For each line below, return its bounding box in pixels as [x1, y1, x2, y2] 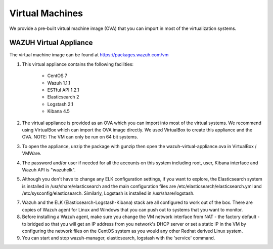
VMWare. [22, 150, 41, 157]
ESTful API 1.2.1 [47, 87, 79, 93]
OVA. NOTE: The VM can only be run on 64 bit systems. [22, 134, 139, 140]
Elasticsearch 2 [47, 94, 79, 100]
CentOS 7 [47, 73, 68, 79]
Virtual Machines [9, 8, 83, 19]
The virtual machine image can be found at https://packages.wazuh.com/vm [9, 52, 169, 58]
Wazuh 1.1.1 [47, 80, 70, 86]
